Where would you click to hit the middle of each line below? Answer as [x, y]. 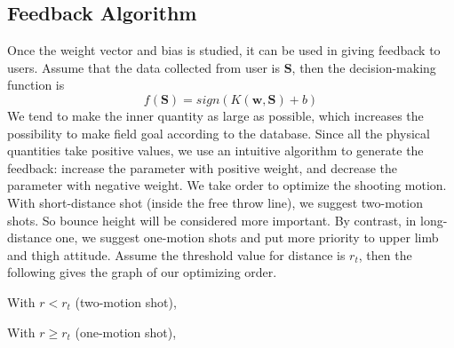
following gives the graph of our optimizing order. [142, 272]
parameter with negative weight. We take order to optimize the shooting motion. [227, 185]
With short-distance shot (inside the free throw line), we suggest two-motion [215, 202]
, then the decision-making [364, 67]
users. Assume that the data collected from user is [143, 67]
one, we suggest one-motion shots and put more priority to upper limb [247, 237]
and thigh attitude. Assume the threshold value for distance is [176, 254]
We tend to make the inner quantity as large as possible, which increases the [215, 115]
